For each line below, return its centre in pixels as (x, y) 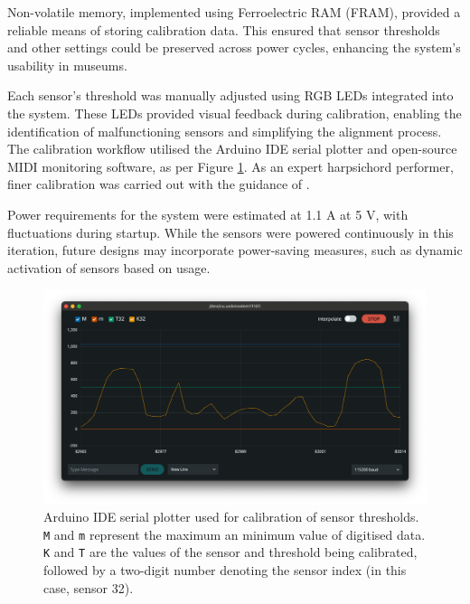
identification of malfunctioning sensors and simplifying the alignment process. (225, 131)
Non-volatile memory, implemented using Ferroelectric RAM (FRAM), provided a (234, 12)
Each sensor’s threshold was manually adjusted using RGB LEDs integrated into (230, 95)
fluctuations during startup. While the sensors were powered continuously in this (230, 232)
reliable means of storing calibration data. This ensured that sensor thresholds (224, 29)
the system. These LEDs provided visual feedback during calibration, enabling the (235, 113)
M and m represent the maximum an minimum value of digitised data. (235, 534)
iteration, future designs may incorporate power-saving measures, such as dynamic (235, 250)
